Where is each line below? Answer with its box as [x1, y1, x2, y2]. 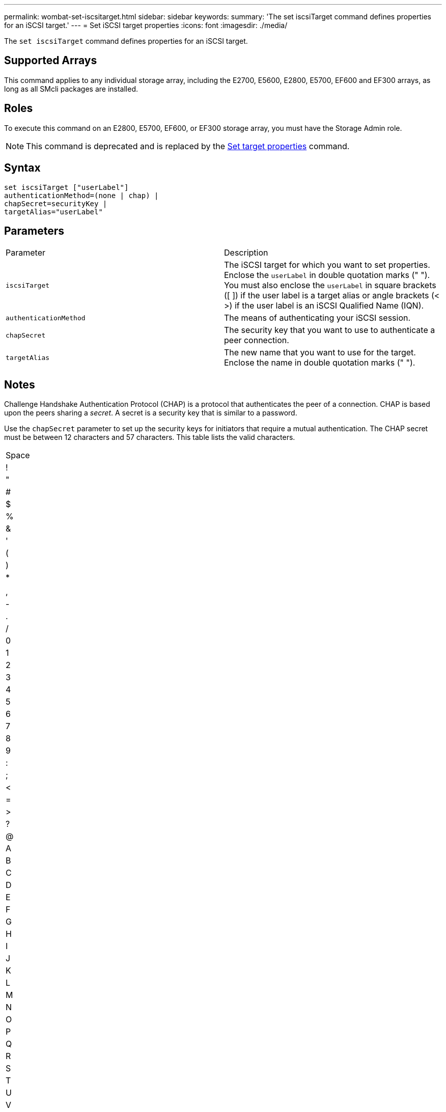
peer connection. [224, 335, 289, 346]
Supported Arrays [4, 54, 97, 67]
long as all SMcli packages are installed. [4, 84, 138, 93]
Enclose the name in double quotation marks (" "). [224, 357, 415, 368]
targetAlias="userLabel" [4, 207, 103, 216]
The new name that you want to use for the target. [224, 347, 416, 358]
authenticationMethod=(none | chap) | [4, 191, 159, 200]
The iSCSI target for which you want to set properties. [224, 260, 430, 270]
